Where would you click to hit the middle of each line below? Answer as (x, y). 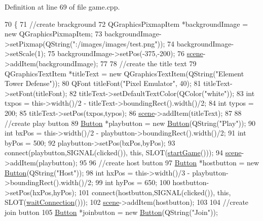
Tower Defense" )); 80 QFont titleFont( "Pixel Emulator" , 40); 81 (103, 83)
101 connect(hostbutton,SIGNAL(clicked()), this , (155, 192)
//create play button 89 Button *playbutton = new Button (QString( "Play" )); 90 (130, 123)
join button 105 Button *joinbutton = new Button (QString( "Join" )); (111, 212)
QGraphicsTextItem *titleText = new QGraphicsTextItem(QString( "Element (124, 73)
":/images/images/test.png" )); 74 (123, 43)
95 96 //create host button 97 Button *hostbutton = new (170, 162)
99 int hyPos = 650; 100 (133, 182)
